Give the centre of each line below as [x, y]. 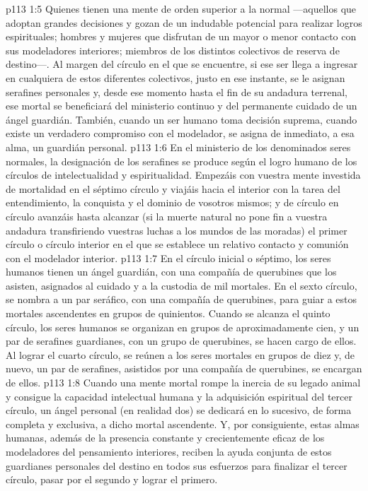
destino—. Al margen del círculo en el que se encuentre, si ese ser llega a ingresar [182, 64]
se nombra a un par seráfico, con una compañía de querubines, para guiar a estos [182, 299]
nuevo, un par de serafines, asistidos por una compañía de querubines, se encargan [184, 368]
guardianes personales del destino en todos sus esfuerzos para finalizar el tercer [177, 465]
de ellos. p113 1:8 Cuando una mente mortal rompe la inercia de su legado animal [183, 383]
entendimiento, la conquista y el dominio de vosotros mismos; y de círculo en [172, 202]
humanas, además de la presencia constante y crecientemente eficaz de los [165, 438]
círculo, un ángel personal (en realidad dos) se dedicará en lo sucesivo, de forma [179, 410]
